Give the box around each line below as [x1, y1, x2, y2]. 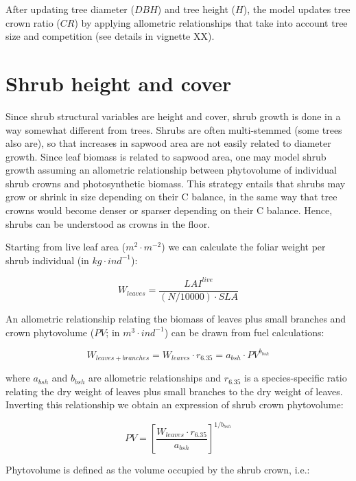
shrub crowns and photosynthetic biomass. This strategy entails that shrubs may [5, 176, 346, 190]
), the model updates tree [243, 2, 351, 16]
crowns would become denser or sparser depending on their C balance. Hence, [5, 203, 333, 218]
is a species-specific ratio [244, 371, 347, 385]
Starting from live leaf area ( [5, 239, 126, 254]
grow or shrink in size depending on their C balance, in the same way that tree [5, 189, 337, 204]
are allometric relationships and [88, 371, 222, 385]
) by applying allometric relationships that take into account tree [74, 15, 348, 30]
